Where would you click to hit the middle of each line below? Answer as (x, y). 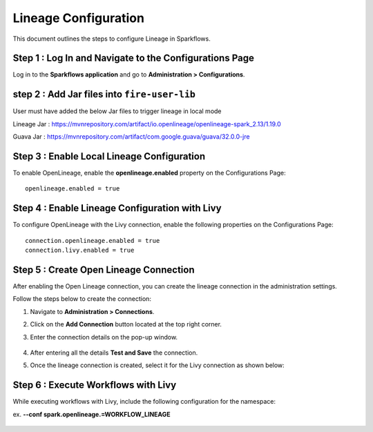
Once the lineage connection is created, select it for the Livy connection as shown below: (157, 365)
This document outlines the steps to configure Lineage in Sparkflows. (112, 39)
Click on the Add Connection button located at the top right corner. (126, 324)
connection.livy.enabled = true (80, 251)
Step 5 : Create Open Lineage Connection (104, 269)
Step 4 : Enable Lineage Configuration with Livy (117, 208)
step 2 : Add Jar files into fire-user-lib (104, 94)
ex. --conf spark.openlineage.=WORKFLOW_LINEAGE (92, 414)
